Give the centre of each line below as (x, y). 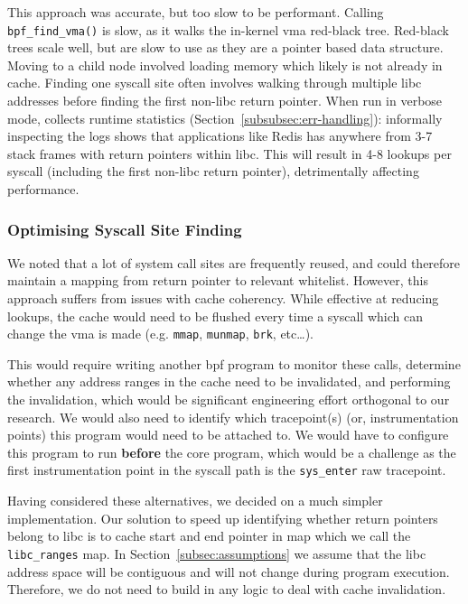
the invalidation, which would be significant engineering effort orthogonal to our (229, 400)
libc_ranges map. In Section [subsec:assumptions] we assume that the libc (217, 553)
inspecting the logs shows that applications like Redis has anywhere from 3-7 (220, 136)
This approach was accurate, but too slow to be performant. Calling (196, 12)
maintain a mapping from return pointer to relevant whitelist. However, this (218, 280)
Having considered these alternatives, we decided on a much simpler (195, 501)
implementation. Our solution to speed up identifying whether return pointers (223, 518)
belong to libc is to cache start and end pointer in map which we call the (209, 536)
